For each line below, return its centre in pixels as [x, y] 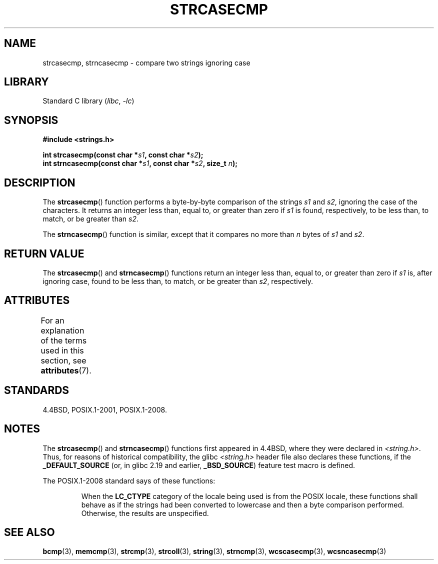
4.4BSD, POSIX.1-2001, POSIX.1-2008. [105, 409]
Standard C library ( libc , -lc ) [88, 101]
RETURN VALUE [44, 253]
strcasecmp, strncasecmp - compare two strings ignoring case [146, 62]
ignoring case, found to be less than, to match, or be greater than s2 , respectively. [178, 281]
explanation [62, 330]
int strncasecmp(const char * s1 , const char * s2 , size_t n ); [140, 163]
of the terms [64, 340]
